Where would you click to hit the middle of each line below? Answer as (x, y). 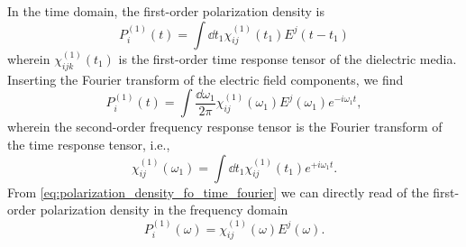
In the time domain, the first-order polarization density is (166, 11)
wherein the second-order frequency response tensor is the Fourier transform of (225, 127)
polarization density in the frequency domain (164, 210)
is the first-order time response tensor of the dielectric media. (288, 59)
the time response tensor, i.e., (89, 145)
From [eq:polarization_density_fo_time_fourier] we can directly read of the (218, 192)
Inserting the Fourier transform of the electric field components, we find (206, 79)
